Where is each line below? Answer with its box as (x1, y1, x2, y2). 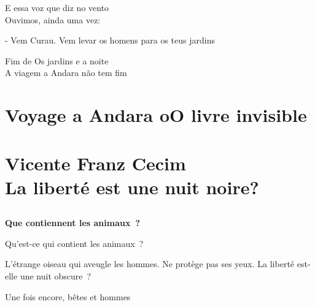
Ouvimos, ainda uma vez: (5, 13, 101, 26)
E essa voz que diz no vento (5, 1, 109, 13)
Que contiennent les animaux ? (5, 216, 141, 229)
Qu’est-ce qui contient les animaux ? (5, 237, 144, 249)
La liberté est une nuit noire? (5, 174, 259, 199)
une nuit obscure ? (20, 270, 91, 282)
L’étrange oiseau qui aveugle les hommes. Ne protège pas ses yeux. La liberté (5, 257, 295, 270)
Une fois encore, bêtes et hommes (5, 290, 131, 303)
